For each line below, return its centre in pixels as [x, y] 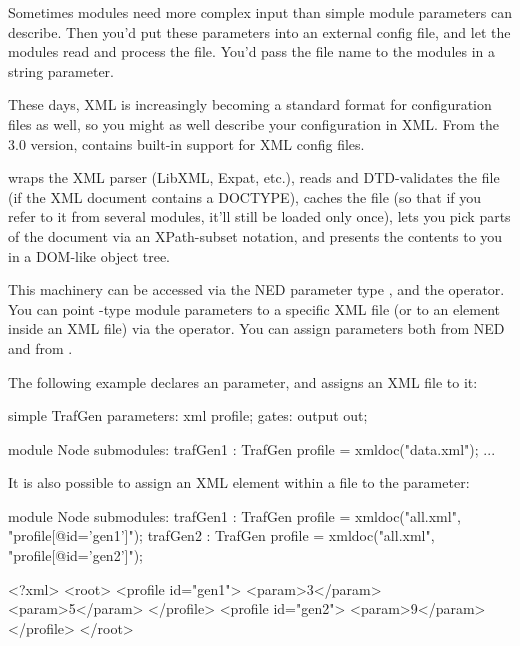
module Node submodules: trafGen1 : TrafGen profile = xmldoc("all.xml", [234, 515]
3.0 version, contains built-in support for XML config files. [186, 143]
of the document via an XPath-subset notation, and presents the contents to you [255, 235]
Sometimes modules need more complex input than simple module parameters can [260, 12]
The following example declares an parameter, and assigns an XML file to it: [243, 381]
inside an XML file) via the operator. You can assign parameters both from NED [256, 328]
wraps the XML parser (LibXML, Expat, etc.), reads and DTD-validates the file [254, 177]
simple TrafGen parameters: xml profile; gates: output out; [188, 415]
